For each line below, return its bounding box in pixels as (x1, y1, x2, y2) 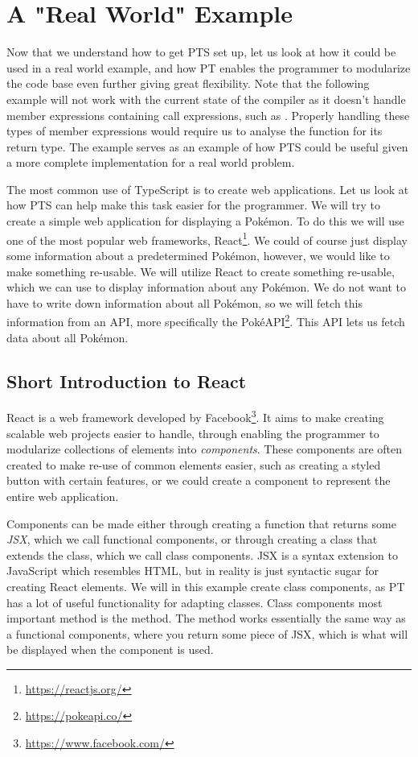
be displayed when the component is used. (6, 641, 214, 658)
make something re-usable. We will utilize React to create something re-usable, (6, 263, 395, 279)
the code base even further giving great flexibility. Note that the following (6, 75, 370, 92)
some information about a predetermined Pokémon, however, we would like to (6, 246, 390, 263)
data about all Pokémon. (6, 329, 129, 345)
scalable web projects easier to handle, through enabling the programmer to (6, 424, 379, 441)
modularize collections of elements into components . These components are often (6, 441, 402, 457)
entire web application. (6, 487, 119, 504)
